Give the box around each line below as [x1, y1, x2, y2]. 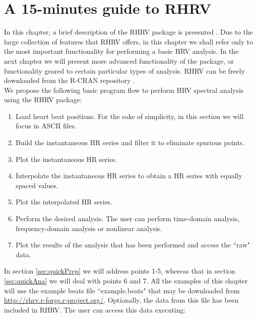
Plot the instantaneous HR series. [15, 154, 118, 164]
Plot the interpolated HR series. [15, 197, 113, 207]
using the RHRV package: [4, 94, 82, 105]
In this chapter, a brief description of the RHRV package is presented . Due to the [4, 27, 253, 37]
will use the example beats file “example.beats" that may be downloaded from [4, 285, 240, 295]
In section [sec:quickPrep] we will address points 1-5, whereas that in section [4, 266, 235, 276]
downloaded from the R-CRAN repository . [4, 75, 135, 85]
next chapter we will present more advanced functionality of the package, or [4, 55, 234, 66]
